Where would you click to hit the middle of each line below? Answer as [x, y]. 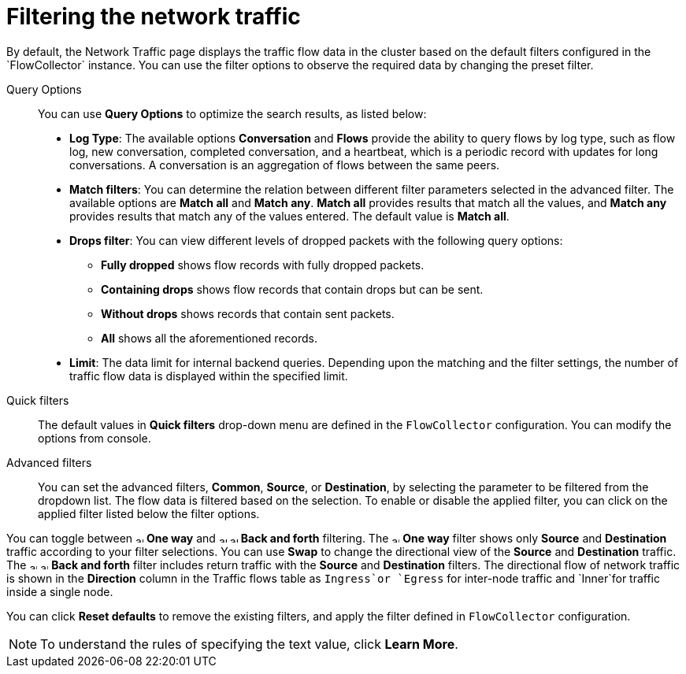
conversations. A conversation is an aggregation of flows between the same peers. [285, 165]
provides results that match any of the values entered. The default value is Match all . [289, 216]
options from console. [95, 438]
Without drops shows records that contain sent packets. [248, 313]
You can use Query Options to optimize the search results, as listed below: [232, 113]
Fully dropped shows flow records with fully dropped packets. [263, 265]
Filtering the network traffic [154, 17]
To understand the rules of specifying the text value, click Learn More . [249, 644]
